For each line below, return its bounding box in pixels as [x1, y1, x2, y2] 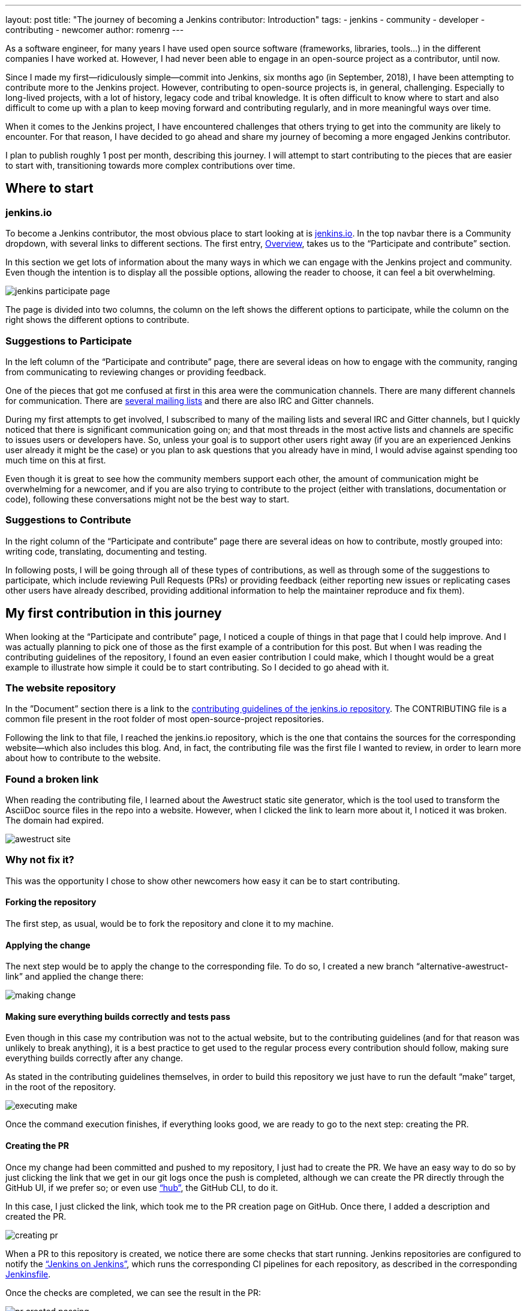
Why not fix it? [5, 854, 74, 866]
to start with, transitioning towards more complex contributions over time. [5, 160, 295, 170]
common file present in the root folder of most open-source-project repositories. [5, 714, 324, 725]
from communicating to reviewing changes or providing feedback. [5, 366, 266, 377]
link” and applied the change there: [5, 971, 144, 982]
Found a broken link [5, 773, 99, 785]
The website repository [5, 681, 116, 694]
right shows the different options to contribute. [5, 315, 190, 325]
